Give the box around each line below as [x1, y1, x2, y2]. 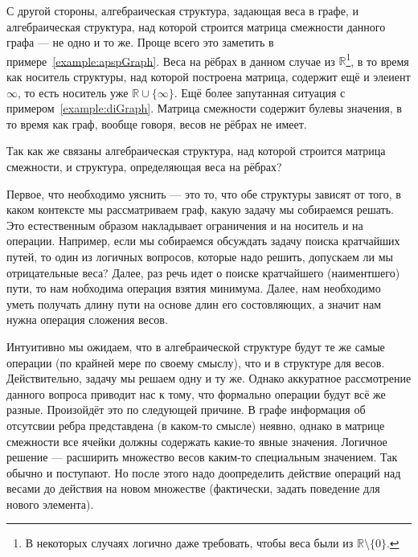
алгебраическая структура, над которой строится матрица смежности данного [6, 18, 386, 35]
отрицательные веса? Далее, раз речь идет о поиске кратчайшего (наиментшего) [6, 264, 400, 281]
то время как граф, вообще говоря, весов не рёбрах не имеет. [6, 115, 307, 132]
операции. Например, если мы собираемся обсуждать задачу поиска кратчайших [6, 232, 400, 249]
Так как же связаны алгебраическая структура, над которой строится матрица [6, 142, 386, 159]
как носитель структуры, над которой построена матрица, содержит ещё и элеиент [6, 68, 411, 85]
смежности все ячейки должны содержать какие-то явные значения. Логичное [6, 432, 387, 449]
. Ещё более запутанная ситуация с [174, 84, 346, 100]
